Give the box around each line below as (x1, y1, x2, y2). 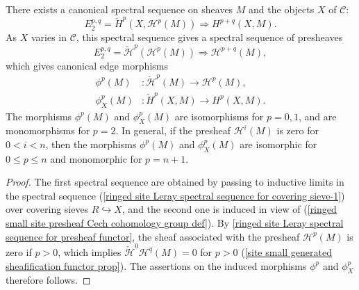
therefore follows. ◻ (6, 273, 91, 287)
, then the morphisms (45, 136, 137, 151)
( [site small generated (241, 244, 332, 259)
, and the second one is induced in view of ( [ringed (122, 202, 337, 216)
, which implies (58, 244, 122, 259)
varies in (31, 30, 67, 45)
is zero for (276, 123, 319, 138)
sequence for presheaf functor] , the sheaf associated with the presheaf (6, 229, 300, 243)
